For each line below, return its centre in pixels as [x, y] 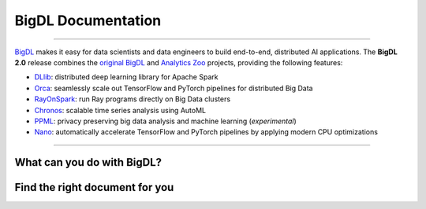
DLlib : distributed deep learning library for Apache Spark [126, 77]
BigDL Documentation [88, 20]
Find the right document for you [94, 187]
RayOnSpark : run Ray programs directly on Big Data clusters [133, 99]
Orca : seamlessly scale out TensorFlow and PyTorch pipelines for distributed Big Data [174, 88]
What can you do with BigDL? [88, 162]
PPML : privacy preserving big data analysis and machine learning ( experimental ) [166, 121]
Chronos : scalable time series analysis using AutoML [120, 110]
